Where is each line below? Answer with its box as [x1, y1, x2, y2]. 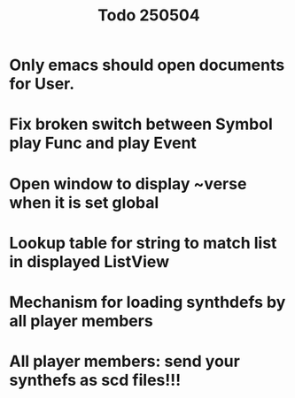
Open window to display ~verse [9, 173, 247, 194]
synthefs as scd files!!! [9, 371, 182, 390]
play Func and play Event [9, 134, 198, 153]
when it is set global [9, 192, 159, 212]
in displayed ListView [9, 251, 170, 272]
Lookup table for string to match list [9, 233, 277, 253]
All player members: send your [9, 351, 241, 371]
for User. [9, 74, 75, 94]
